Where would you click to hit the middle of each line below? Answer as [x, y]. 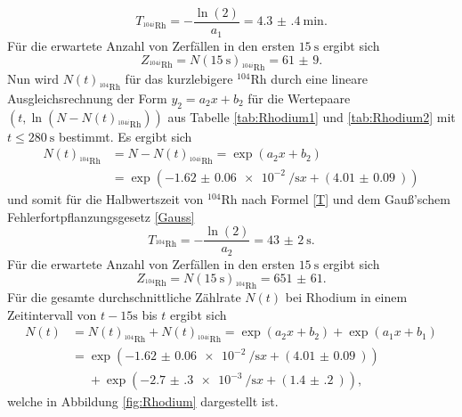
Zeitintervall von [52, 314]
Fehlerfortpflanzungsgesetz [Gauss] [101, 216]
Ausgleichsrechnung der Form [87, 98]
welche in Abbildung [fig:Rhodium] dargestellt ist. [143, 401]
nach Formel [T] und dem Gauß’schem [346, 198]
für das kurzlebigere [179, 78]
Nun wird [33, 78]
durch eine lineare [319, 78]
